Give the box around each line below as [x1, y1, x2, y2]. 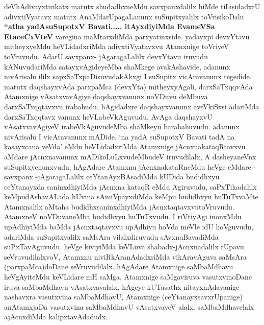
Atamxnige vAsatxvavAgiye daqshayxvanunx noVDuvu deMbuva [4, 91, 208, 102]
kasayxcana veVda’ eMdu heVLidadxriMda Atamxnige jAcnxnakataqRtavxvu [4, 141, 246, 152]
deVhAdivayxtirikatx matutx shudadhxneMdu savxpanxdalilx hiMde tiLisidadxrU [4, 1, 260, 11]
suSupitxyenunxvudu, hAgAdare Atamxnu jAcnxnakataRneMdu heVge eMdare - [4, 161, 256, 172]
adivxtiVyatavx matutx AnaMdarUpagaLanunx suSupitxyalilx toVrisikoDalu [4, 11, 244, 21]
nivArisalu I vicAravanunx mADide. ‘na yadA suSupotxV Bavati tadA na [4, 131, 235, 142]
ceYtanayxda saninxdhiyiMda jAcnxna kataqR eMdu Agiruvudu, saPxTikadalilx [4, 181, 257, 192]
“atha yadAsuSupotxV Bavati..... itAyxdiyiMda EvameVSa [4, 21, 215, 32]
